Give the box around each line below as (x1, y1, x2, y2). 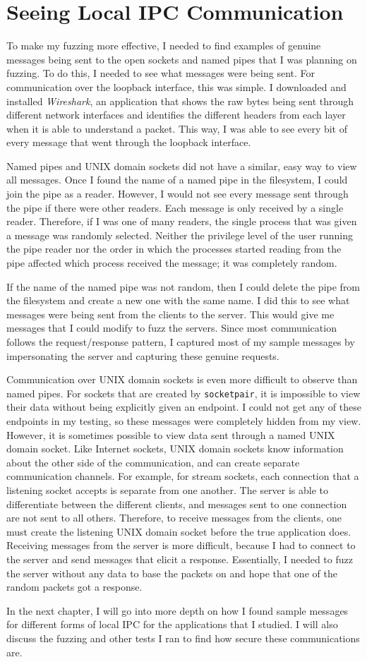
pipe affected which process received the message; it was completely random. (6, 255, 337, 270)
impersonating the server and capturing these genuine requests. (6, 348, 279, 363)
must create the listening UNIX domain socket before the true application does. (6, 524, 351, 538)
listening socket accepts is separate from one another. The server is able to (6, 483, 329, 497)
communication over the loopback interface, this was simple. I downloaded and (6, 79, 347, 94)
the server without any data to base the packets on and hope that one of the (6, 565, 337, 580)
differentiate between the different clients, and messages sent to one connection (6, 496, 347, 511)
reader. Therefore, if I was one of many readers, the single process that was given (6, 214, 357, 229)
